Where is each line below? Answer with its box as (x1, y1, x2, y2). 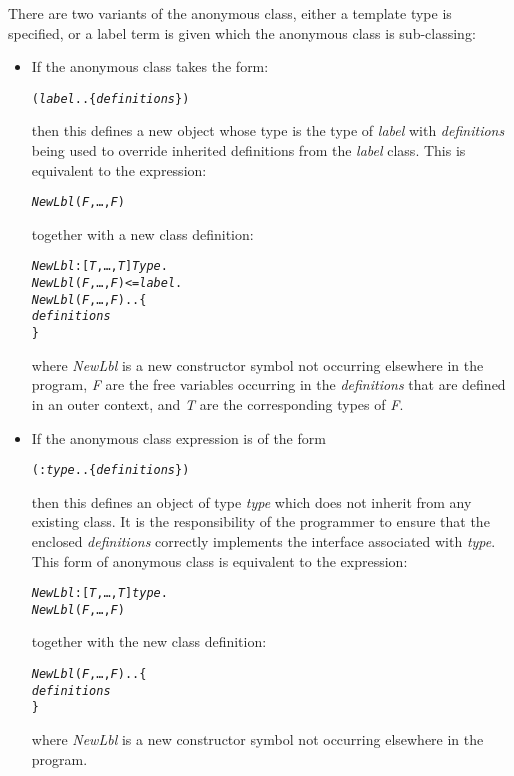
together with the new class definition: (31, 631, 267, 652)
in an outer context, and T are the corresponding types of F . (31, 393, 404, 414)
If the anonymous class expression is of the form (31, 427, 326, 448)
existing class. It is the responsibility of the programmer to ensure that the (31, 511, 490, 532)
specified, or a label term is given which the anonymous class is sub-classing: (8, 22, 476, 43)
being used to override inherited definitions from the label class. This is (31, 140, 466, 161)
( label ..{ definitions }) (31, 91, 190, 106)
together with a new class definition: (31, 223, 254, 244)
